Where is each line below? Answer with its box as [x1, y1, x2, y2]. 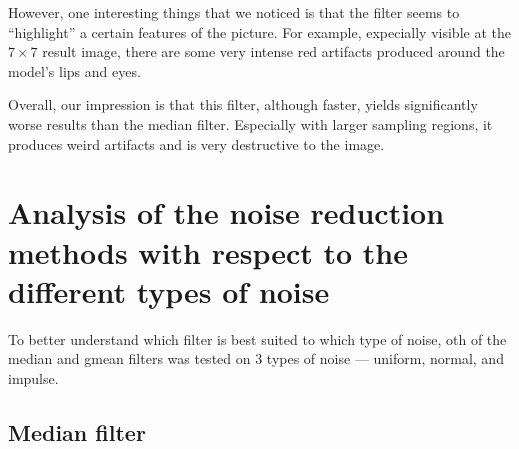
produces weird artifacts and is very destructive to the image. [8, 133, 385, 154]
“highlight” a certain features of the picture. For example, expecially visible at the [8, 21, 511, 42]
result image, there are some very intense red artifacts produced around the [42, 41, 505, 62]
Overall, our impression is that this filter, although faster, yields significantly [8, 94, 478, 115]
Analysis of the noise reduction [8, 192, 445, 233]
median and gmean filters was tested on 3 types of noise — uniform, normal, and [8, 348, 504, 369]
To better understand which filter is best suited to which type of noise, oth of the [8, 328, 507, 349]
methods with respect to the [8, 231, 408, 272]
